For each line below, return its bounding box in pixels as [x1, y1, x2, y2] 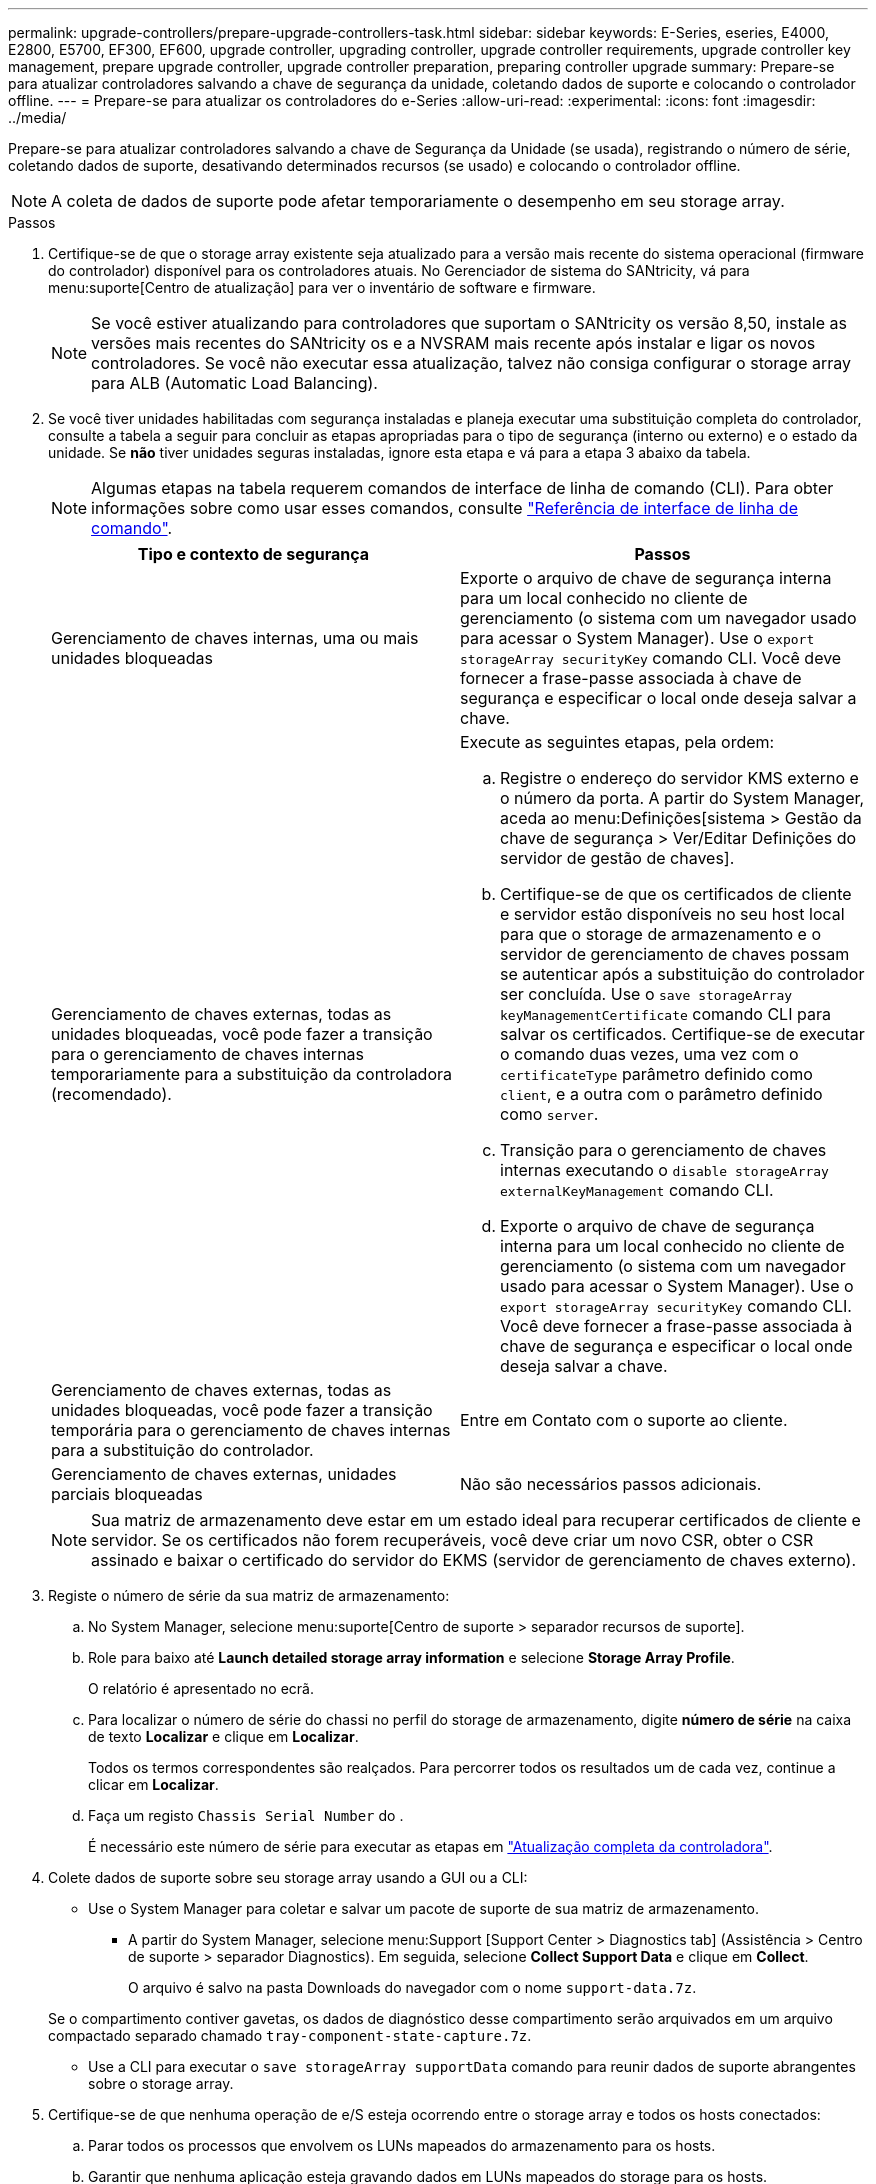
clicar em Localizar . [88, 1776, 219, 1793]
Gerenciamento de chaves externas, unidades [51, 1464, 397, 1484]
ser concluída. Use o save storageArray [500, 984, 793, 1004]
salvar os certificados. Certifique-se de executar [500, 1024, 865, 1044]
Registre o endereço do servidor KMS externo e [500, 768, 859, 788]
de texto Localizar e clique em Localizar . [88, 1728, 359, 1745]
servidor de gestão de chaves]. [500, 848, 735, 868]
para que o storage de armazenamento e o [500, 924, 822, 944]
